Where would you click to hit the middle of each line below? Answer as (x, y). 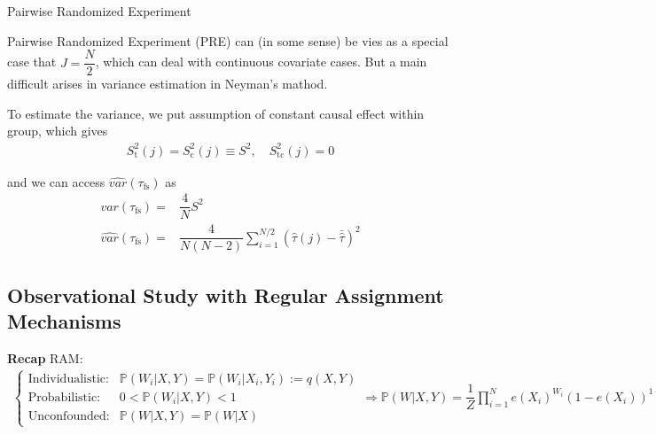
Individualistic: (68, 379)
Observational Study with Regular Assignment (226, 294)
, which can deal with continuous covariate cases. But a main (261, 62)
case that (32, 62)
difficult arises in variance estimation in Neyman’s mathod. (168, 84)
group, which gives (58, 131)
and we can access (56, 181)
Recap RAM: (45, 357)
